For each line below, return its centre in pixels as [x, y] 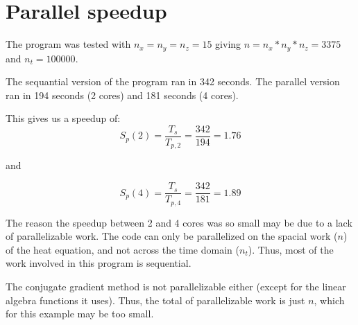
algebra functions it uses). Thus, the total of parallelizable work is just [155, 300]
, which [329, 300]
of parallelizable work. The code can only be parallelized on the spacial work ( [172, 236]
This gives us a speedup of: [63, 118]
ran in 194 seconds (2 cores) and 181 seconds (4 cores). [122, 95]
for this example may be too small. [80, 314]
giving [228, 44]
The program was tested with [68, 44]
